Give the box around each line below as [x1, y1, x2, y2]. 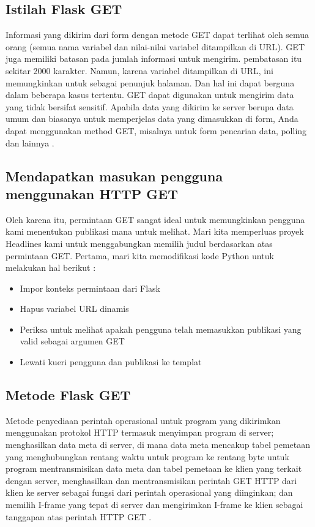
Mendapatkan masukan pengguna [6, 166, 223, 185]
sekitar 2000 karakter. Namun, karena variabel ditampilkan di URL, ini [6, 64, 273, 77]
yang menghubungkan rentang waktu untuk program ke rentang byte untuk [6, 450, 289, 463]
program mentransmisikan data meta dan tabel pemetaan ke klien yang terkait [6, 462, 302, 475]
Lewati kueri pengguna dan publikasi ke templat [20, 355, 202, 368]
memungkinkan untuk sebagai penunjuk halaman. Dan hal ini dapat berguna [6, 76, 295, 89]
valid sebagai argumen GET [20, 335, 125, 347]
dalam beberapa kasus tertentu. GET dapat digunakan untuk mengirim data [6, 88, 294, 101]
